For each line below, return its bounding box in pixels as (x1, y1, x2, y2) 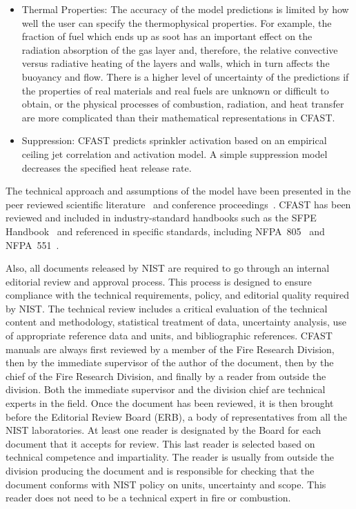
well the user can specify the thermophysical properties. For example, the (21, 15, 332, 30)
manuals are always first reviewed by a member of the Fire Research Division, (6, 341, 335, 356)
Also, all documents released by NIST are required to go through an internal (6, 261, 330, 275)
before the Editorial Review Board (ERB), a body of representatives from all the (6, 409, 348, 423)
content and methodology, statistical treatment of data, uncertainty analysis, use (6, 315, 346, 329)
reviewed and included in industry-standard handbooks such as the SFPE (6, 210, 317, 225)
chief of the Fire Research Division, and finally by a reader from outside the (6, 368, 326, 383)
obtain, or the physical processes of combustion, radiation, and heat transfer (21, 97, 344, 111)
